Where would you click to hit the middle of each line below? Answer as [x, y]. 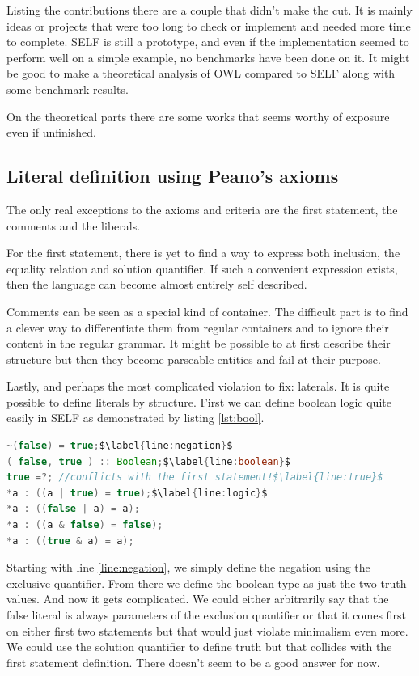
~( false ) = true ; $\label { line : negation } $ [120, 446]
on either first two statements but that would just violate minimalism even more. [207, 630]
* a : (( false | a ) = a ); [73, 509]
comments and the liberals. [74, 225]
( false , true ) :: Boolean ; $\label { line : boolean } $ [149, 461]
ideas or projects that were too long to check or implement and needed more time [209, 25]
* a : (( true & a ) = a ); [70, 541]
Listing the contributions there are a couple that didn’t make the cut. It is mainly [209, 10]
